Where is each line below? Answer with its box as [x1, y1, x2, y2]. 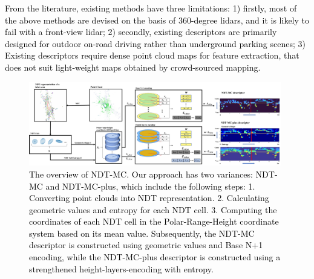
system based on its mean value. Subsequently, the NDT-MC [29, 226, 255, 239]
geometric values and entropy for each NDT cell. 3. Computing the [29, 203, 277, 216]
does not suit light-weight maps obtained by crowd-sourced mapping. [5, 60, 261, 73]
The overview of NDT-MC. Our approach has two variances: [29, 167, 253, 180]
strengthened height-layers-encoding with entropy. [29, 262, 214, 275]
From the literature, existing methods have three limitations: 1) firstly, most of [5, 2, 297, 14]
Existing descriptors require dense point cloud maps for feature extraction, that [5, 49, 299, 62]
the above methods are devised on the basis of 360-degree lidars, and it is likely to [5, 13, 309, 26]
